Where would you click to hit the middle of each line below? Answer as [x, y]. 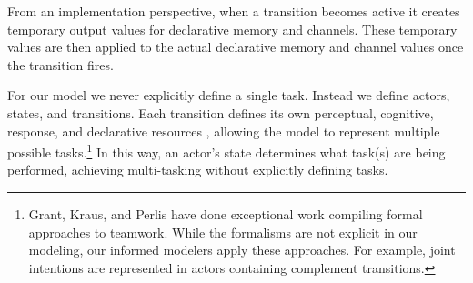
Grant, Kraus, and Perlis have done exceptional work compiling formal [226, 214]
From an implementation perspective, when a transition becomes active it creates [234, 11]
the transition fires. [60, 64]
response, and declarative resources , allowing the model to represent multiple [224, 131]
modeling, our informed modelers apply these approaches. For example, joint [242, 250]
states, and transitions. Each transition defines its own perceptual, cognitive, [221, 112]
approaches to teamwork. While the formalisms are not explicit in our [223, 232]
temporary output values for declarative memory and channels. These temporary [232, 29]
